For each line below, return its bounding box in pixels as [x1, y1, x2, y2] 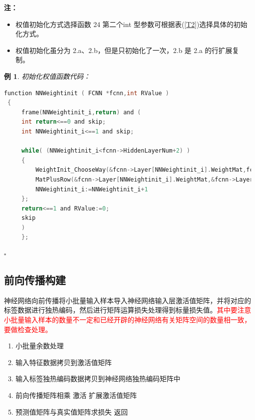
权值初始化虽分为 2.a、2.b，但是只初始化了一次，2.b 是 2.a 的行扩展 [15, 45, 232, 55]
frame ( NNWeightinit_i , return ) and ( [21, 108, 141, 116]
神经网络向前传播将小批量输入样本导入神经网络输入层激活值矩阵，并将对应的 [4, 295, 251, 305]
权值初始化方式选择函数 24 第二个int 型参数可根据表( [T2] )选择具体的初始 [15, 19, 248, 29]
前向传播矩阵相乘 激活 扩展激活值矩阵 [15, 390, 137, 400]
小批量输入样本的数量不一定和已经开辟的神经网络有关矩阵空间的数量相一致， [4, 315, 251, 325]
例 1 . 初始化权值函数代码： [4, 71, 90, 81]
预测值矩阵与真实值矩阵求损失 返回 [15, 406, 128, 417]
